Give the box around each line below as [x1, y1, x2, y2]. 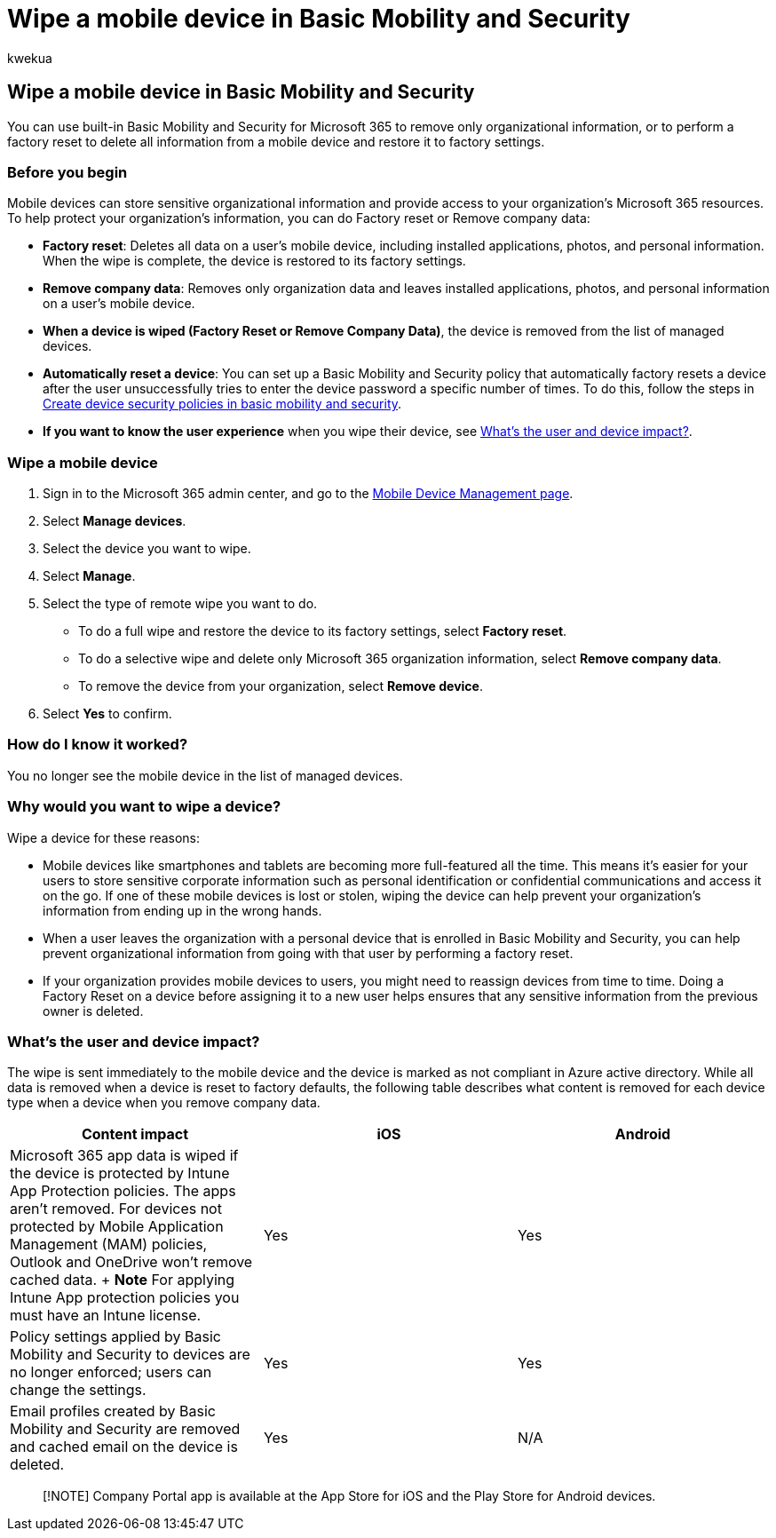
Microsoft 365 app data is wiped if [10, 1146, 239, 1165]
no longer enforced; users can [10, 1363, 212, 1382]
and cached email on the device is [10, 1438, 238, 1456]
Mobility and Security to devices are [10, 1345, 250, 1364]
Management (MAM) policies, [10, 1235, 208, 1254]
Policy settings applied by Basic [10, 1328, 221, 1346]
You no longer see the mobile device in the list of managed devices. [7, 767, 403, 783]
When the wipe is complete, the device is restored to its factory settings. [43, 253, 466, 269]
